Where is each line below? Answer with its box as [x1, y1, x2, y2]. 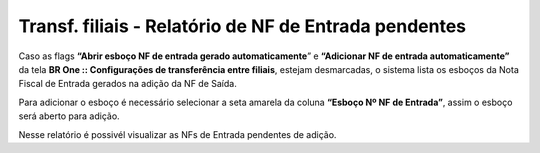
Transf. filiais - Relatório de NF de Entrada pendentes [18, 15, 467, 37]
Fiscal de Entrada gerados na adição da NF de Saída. [18, 78, 237, 90]
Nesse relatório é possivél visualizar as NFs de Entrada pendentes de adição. [18, 128, 337, 140]
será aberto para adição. [18, 110, 120, 122]
